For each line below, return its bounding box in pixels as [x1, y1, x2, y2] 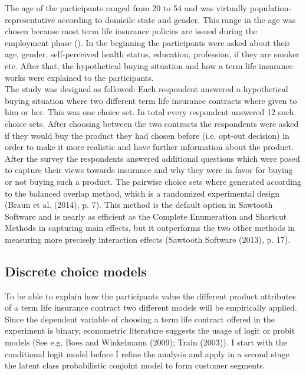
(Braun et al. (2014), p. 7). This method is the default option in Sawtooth [5, 198, 273, 211]
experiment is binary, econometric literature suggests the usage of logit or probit [5, 324, 295, 337]
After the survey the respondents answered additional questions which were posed [5, 152, 300, 164]
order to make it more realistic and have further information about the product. [5, 141, 294, 153]
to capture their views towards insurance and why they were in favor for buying [5, 164, 293, 176]
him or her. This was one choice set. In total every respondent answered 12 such [5, 106, 294, 118]
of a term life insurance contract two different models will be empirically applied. [5, 301, 297, 314]
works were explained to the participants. [5, 71, 154, 83]
